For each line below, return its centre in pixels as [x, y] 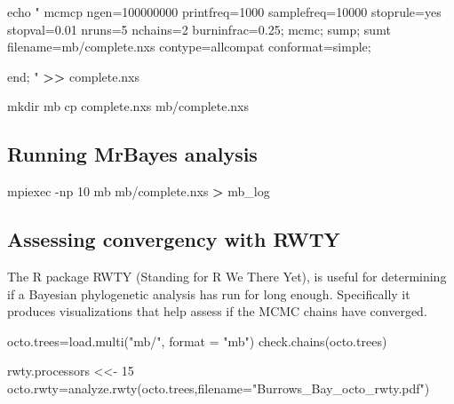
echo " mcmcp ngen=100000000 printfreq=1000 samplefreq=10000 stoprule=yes [224, 12]
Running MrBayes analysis [132, 154]
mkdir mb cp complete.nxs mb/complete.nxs [128, 106]
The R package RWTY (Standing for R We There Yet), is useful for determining [227, 276]
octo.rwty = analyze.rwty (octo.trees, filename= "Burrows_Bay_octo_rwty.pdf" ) [219, 388]
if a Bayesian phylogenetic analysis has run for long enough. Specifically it [209, 293]
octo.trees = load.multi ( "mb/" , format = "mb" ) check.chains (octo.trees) [197, 341]
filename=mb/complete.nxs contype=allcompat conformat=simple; [189, 47]
